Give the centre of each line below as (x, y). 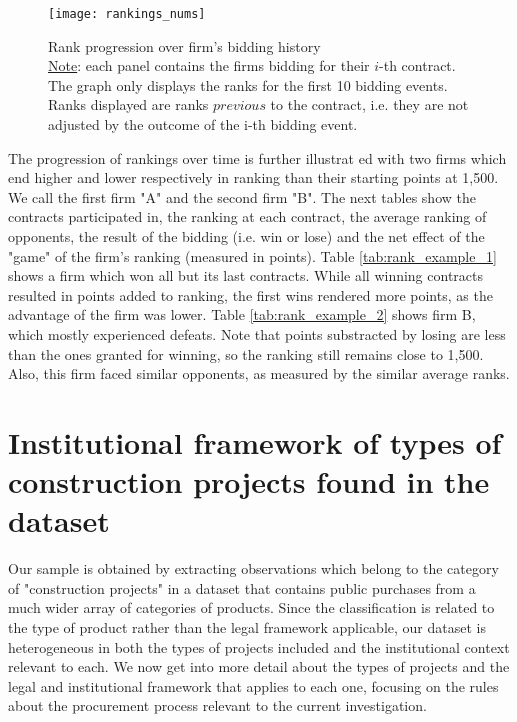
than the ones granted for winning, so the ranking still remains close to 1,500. (246, 353)
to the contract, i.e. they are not (369, 104)
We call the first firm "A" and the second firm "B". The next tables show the (242, 196)
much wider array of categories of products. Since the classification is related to (251, 607)
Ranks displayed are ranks (128, 104)
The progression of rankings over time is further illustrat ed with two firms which (257, 157)
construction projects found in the (249, 481)
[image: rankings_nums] (127, 14)
